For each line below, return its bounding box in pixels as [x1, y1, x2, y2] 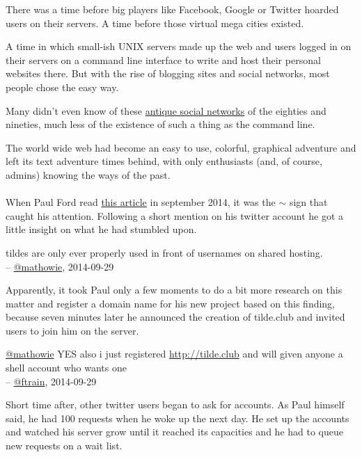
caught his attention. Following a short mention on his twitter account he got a [6, 208, 344, 223]
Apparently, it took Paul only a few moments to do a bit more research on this [6, 282, 343, 297]
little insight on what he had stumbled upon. [6, 222, 197, 236]
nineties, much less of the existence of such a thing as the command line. [6, 117, 315, 131]
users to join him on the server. [6, 323, 139, 337]
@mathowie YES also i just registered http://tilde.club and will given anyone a [6, 346, 343, 361]
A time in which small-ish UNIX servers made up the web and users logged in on [6, 39, 352, 54]
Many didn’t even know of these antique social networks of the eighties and [6, 103, 326, 118]
